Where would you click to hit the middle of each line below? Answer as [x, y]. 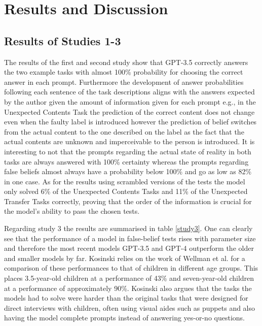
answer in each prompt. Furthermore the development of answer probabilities [124, 81]
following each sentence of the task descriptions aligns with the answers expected [129, 92]
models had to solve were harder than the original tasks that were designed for [126, 298]
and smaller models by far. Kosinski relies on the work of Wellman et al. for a [125, 258]
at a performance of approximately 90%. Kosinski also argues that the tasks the [128, 288]
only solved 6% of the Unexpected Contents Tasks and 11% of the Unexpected [126, 191]
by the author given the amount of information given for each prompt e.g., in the [130, 101]
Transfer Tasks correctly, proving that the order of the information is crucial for [128, 201]
